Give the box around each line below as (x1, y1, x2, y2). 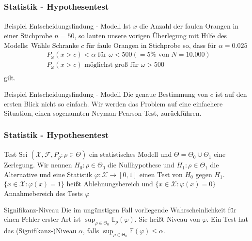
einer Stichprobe (4, 30, 52, 41)
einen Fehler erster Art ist (4, 214, 81, 224)
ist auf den (215, 89, 247, 99)
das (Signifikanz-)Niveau (4, 225, 77, 235)
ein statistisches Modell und (89, 149, 172, 159)
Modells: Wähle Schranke (4, 40, 79, 50)
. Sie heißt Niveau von (134, 214, 200, 224)
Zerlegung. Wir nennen (4, 160, 72, 170)
